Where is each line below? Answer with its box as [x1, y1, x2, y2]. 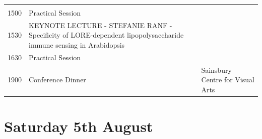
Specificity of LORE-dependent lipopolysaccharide [29, 30, 184, 40]
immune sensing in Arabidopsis [29, 40, 125, 50]
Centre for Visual [201, 74, 254, 85]
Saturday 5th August [4, 116, 153, 136]
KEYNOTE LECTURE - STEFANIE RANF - [29, 20, 172, 30]
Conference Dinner [29, 74, 86, 85]
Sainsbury [201, 64, 232, 75]
